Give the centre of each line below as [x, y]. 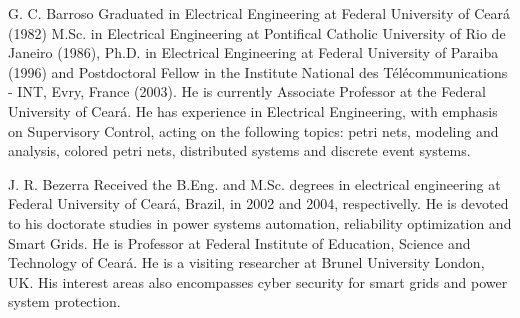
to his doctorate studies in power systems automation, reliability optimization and [260, 222]
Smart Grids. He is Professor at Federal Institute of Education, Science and [239, 242]
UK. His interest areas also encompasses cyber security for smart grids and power [258, 281]
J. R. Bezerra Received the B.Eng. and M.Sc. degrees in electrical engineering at [254, 183]
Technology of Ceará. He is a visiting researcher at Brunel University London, [246, 262]
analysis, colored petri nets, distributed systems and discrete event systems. [239, 150]
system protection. [64, 301]
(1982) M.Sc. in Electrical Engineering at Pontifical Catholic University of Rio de [257, 32]
